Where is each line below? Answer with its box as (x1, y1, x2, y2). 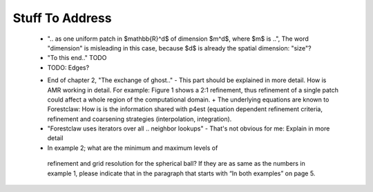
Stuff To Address (12, 10, 112, 26)
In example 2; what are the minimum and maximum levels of (47, 144, 218, 152)
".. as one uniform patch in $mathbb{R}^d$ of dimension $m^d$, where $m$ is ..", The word (47, 35, 309, 43)
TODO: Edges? (47, 63, 90, 72)
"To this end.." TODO (47, 54, 107, 62)
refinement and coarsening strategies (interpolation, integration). (47, 115, 232, 123)
